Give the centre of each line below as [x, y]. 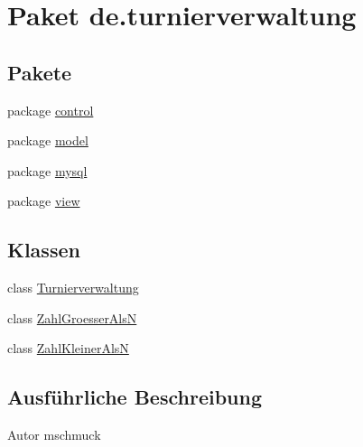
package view [44, 201]
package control [51, 110]
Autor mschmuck [54, 435]
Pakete [40, 72]
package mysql [47, 170]
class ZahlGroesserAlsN [72, 317]
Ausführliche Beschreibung [135, 397]
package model [48, 140]
